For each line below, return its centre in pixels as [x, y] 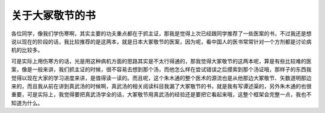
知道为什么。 [27, 103]
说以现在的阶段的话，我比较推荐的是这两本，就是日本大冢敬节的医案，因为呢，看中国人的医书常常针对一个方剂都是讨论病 [161, 41]
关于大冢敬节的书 [54, 16]
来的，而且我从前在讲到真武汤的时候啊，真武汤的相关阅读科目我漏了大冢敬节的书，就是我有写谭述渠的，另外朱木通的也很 [161, 86]
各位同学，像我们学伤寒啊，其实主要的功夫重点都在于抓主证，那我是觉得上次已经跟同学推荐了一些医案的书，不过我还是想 [161, 33]
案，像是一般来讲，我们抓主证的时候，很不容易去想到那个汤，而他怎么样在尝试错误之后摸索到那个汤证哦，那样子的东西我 [161, 69]
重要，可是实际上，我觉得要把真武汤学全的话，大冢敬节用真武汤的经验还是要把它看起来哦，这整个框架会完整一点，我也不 [161, 94]
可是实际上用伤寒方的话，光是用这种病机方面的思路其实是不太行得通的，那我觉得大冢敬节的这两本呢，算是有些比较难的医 [161, 61]
